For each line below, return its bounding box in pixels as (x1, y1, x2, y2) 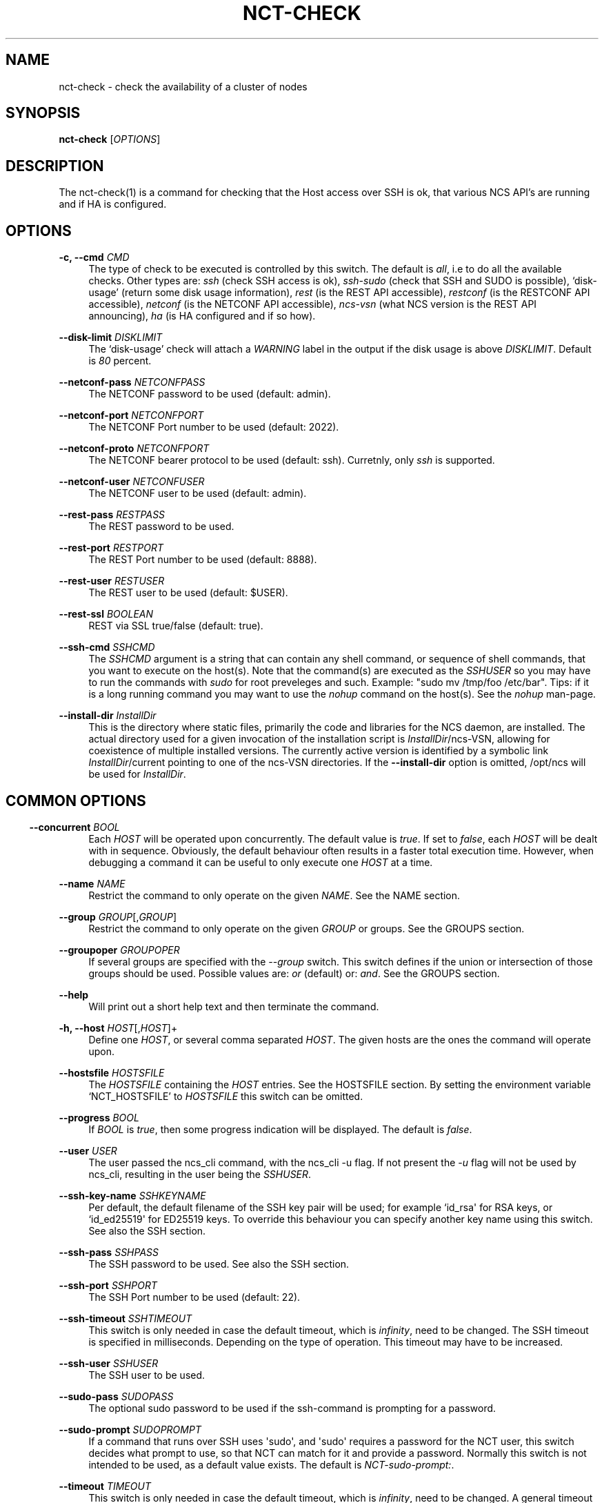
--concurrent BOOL (29, 821, 120, 833)
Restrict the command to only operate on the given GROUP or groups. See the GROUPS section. (88, 922, 525, 934)
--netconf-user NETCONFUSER (59, 475, 205, 488)
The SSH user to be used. (88, 1368, 205, 1381)
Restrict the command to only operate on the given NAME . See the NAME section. (88, 889, 461, 901)
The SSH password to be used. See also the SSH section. (88, 1257, 350, 1270)
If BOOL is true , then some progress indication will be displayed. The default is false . (88, 1123, 472, 1135)
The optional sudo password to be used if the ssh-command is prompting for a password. (88, 1402, 496, 1414)
